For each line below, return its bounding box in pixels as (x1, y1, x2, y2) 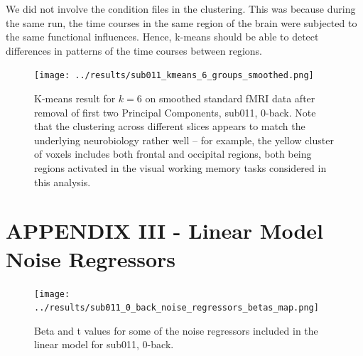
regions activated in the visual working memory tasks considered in (34, 161, 327, 175)
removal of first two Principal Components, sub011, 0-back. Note (34, 104, 316, 119)
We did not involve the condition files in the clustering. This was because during (6, 1, 356, 16)
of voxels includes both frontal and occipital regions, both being (34, 146, 312, 161)
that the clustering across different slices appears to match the (34, 119, 305, 134)
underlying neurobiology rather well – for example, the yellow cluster (34, 132, 334, 147)
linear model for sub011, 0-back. (34, 337, 174, 352)
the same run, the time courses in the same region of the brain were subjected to (6, 15, 357, 30)
